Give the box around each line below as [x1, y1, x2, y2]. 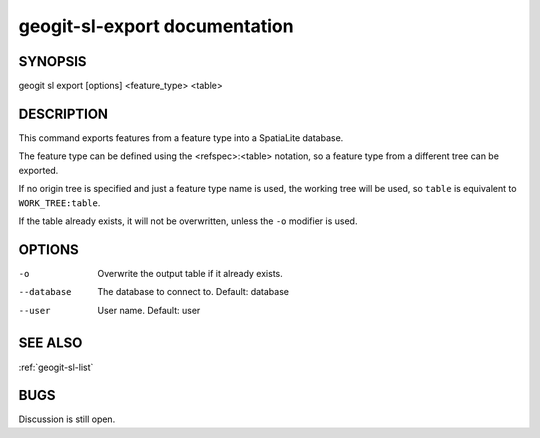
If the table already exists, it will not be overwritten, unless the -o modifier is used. [18, 215, 358, 227]
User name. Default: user [97, 304, 201, 316]
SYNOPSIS [18, 53, 87, 70]
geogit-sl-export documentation [18, 15, 294, 37]
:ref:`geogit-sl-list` [18, 361, 94, 373]
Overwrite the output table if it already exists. [97, 267, 284, 279]
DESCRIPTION [18, 105, 109, 122]
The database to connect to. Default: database [97, 286, 290, 298]
